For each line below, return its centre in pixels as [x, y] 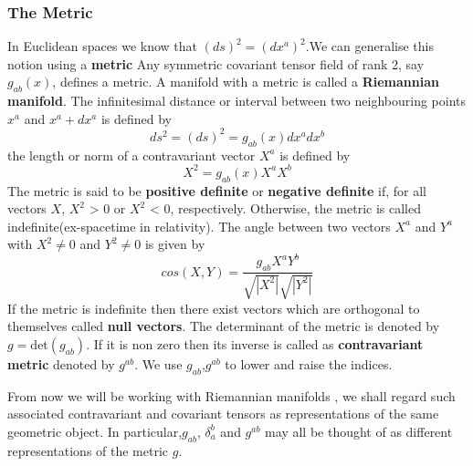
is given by [175, 244]
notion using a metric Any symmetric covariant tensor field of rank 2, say [216, 63]
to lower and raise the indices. [309, 363]
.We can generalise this [369, 46]
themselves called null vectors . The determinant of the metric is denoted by [224, 326]
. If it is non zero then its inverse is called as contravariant [255, 343]
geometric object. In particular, [95, 431]
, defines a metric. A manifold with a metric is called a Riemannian [246, 82]
